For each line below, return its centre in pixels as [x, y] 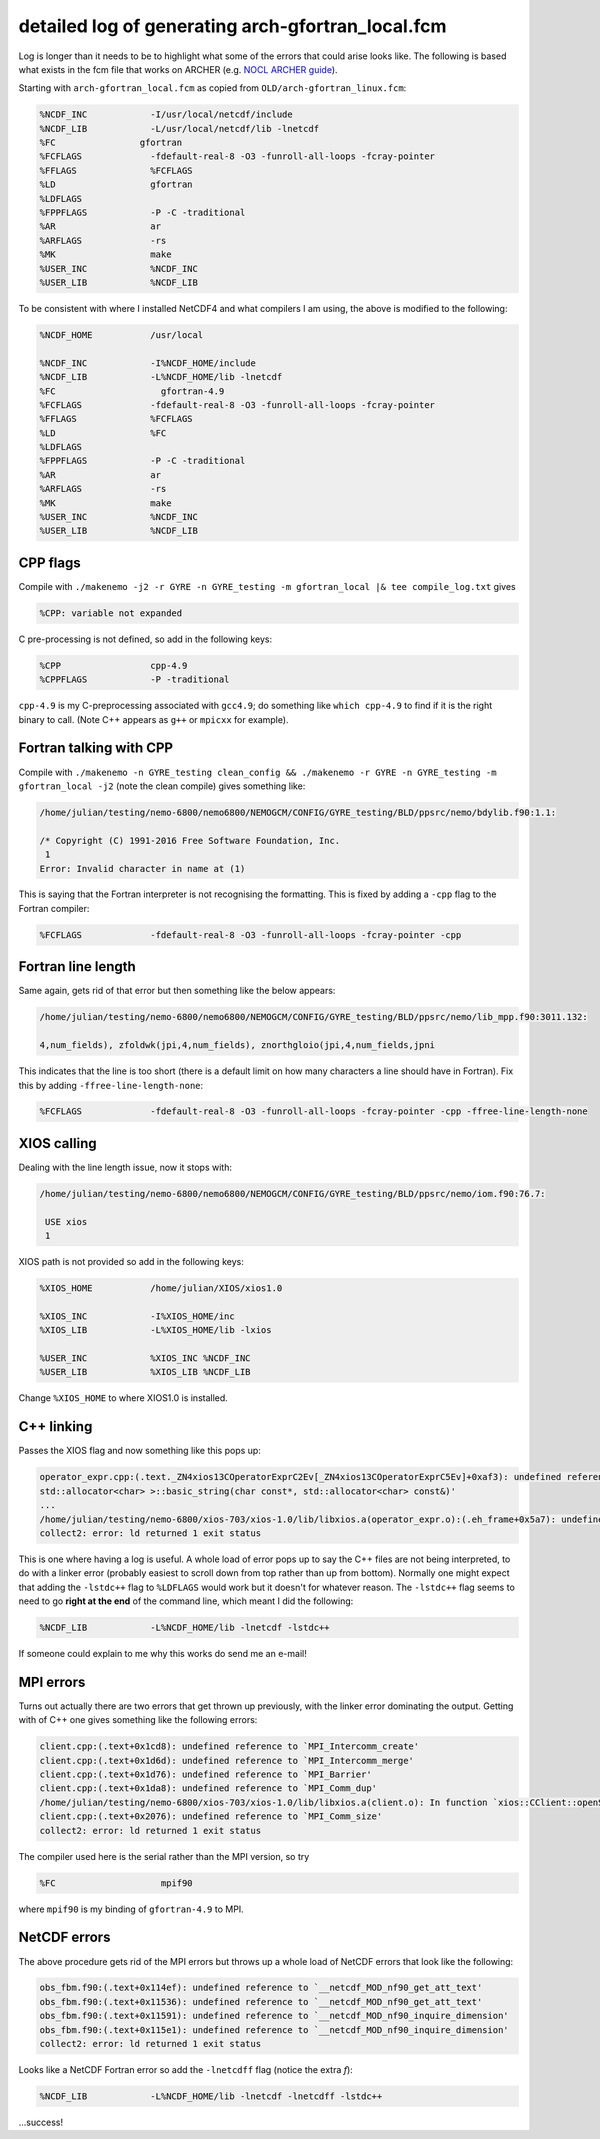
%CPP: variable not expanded [111, 613]
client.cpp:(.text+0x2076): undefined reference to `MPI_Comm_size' [211, 1816]
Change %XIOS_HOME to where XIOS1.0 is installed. [123, 1398]
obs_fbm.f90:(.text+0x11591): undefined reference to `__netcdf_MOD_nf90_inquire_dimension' [274, 2016]
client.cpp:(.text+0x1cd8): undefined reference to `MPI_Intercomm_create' [229, 1746]
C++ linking [55, 1426]
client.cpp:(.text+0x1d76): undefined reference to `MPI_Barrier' [205, 1774]
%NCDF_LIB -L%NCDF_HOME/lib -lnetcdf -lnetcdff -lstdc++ [211, 2096]
